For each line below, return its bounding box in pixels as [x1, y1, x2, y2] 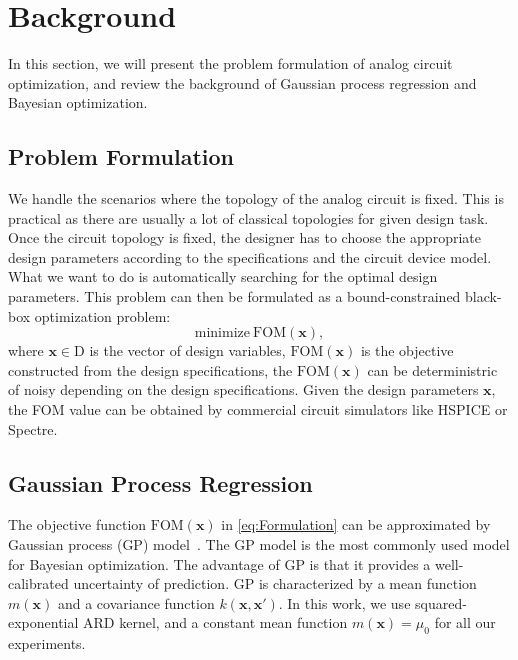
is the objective [360, 340, 454, 361]
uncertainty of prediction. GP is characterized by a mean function [73, 573, 477, 594]
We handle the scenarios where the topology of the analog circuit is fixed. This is [8, 188, 504, 209]
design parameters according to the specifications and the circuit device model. [8, 246, 492, 267]
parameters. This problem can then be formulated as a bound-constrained [8, 286, 461, 307]
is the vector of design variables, [89, 340, 286, 361]
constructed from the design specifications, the [8, 359, 293, 380]
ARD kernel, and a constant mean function [83, 612, 348, 633]
